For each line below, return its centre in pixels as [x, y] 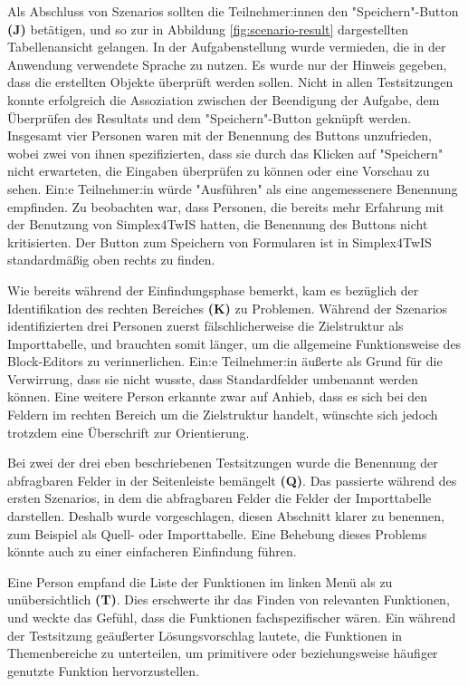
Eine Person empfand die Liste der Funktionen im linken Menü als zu [200, 581]
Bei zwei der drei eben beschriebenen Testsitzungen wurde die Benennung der [223, 463]
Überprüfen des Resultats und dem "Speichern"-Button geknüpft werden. [210, 117]
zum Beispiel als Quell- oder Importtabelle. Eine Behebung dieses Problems [217, 533]
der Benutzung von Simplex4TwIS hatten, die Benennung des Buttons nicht [218, 224]
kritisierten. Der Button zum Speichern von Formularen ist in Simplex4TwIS [220, 242]
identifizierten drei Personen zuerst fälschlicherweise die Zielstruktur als [205, 326]
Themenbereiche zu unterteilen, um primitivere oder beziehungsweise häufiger [223, 653]
